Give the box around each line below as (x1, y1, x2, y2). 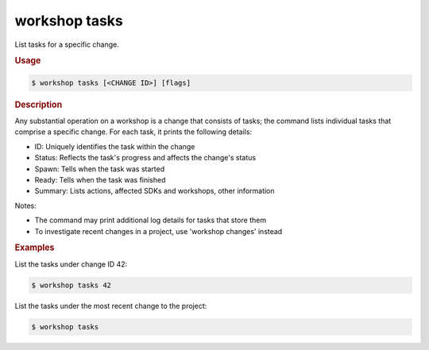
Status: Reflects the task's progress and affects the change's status (34, 153, 257, 163)
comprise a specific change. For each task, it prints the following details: (14, 127, 253, 137)
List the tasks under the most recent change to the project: (14, 301, 207, 310)
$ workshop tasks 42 (31, 280, 111, 290)
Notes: (14, 201, 37, 210)
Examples (14, 242, 55, 253)
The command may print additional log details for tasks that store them (34, 215, 266, 225)
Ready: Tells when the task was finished (34, 175, 166, 184)
